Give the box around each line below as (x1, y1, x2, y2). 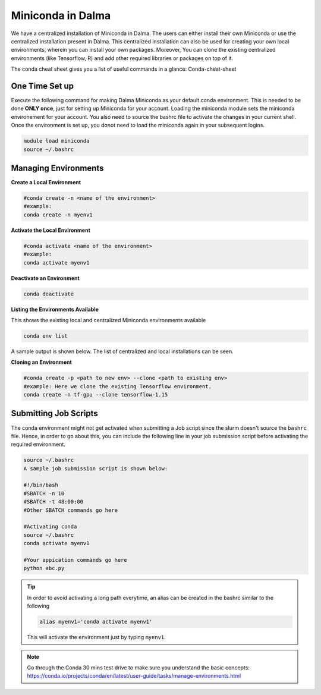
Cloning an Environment (11, 358, 73, 366)
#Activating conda (23, 523, 77, 530)
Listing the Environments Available (11, 306, 99, 313)
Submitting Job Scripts (11, 408, 98, 419)
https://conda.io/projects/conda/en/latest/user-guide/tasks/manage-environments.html (27, 672, 241, 680)
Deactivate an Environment (11, 274, 80, 282)
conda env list (23, 332, 68, 339)
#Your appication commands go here (23, 556, 127, 563)
